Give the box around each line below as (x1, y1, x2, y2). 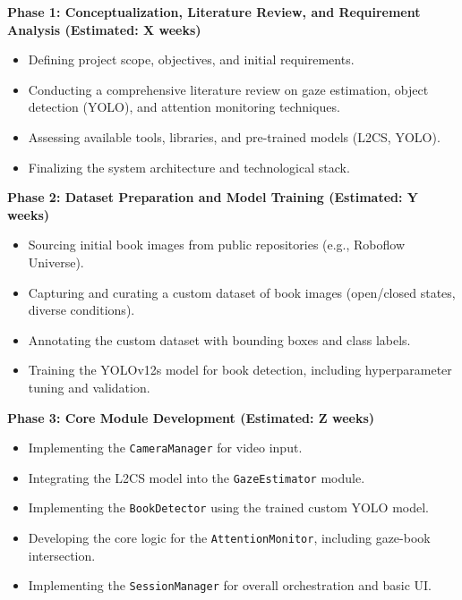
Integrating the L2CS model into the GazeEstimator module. (28, 468, 365, 486)
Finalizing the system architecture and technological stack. (28, 157, 350, 176)
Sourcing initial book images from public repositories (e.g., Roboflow (28, 235, 406, 254)
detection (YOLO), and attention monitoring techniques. (28, 97, 340, 116)
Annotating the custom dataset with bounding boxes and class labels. (28, 330, 411, 349)
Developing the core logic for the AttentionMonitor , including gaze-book (28, 528, 431, 547)
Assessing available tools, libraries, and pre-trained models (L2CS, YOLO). (28, 127, 441, 146)
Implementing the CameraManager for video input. (28, 438, 303, 457)
